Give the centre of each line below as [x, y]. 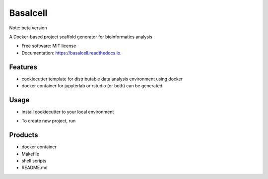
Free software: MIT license [49, 46]
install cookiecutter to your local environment [68, 112]
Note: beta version [28, 28]
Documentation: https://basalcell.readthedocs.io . [71, 53]
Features [23, 67]
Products [24, 135]
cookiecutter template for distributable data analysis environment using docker [102, 79]
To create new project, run [49, 121]
